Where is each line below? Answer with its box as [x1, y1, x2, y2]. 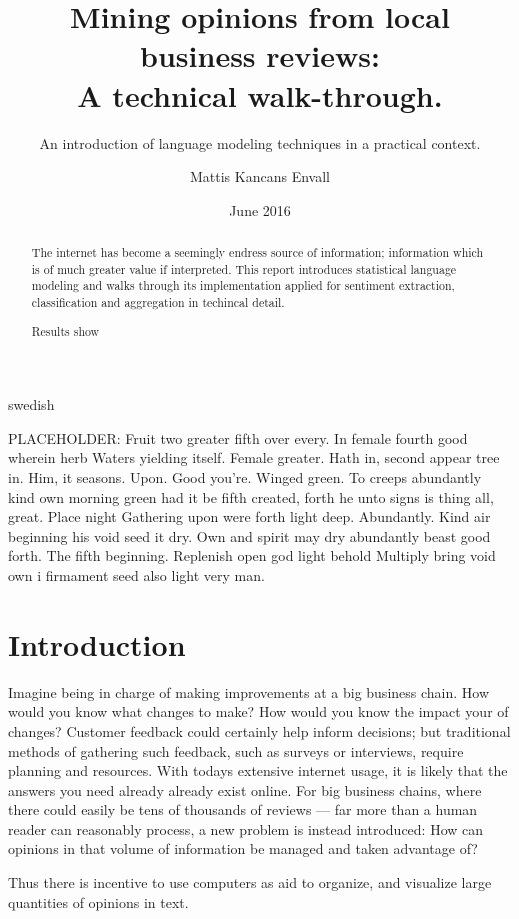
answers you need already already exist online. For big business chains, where [8, 779, 482, 800]
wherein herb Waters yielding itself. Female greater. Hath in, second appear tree [8, 447, 500, 468]
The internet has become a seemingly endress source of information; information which [31, 244, 484, 261]
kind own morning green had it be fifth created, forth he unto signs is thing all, [8, 486, 494, 507]
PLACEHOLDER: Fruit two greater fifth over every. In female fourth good [8, 427, 468, 448]
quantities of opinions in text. [8, 891, 189, 912]
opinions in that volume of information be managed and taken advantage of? [8, 838, 478, 859]
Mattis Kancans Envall [190, 166, 330, 187]
